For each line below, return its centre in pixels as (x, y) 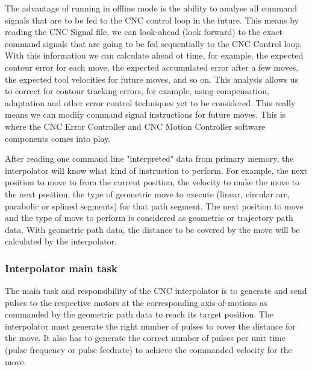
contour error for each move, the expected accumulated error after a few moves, (152, 67)
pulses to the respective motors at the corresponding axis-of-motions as (136, 302)
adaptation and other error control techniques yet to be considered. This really (150, 102)
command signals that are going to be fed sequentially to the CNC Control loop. (154, 43)
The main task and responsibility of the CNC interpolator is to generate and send (156, 291)
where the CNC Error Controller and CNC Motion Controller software (135, 126)
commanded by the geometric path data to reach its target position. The (139, 314)
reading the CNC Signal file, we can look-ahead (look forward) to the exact (144, 32)
